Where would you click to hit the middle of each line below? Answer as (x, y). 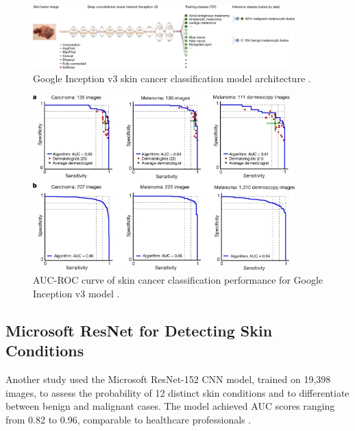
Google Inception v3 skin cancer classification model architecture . (172, 78)
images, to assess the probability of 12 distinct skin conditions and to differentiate (177, 392)
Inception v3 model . (76, 294)
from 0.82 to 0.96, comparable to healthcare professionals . (128, 419)
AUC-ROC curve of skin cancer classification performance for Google (178, 280)
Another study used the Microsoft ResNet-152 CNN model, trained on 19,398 (168, 379)
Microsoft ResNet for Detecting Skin (139, 331)
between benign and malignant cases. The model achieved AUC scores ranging (170, 406)
